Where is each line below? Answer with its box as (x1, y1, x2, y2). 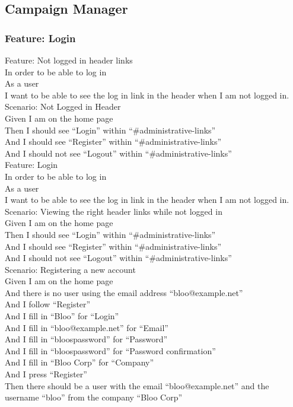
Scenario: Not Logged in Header (5, 100, 121, 113)
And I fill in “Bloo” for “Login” (5, 310, 119, 322)
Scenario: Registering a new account (5, 263, 136, 275)
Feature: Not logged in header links (5, 54, 133, 66)
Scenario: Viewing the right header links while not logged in (5, 205, 222, 217)
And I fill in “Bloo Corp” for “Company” (5, 356, 154, 368)
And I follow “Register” (5, 298, 91, 310)
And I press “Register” (5, 368, 87, 380)
